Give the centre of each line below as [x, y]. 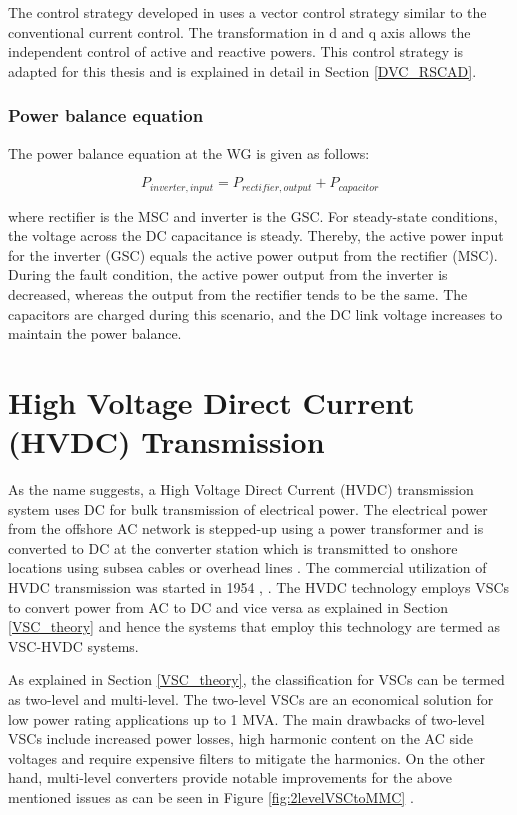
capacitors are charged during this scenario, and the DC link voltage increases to [255, 313]
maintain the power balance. [95, 333]
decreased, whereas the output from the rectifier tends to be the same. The [238, 294]
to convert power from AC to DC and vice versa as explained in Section [228, 606]
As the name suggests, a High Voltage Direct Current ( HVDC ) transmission [241, 489]
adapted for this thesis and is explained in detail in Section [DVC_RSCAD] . [242, 70]
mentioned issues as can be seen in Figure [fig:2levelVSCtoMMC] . [211, 797]
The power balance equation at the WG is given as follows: [189, 152]
